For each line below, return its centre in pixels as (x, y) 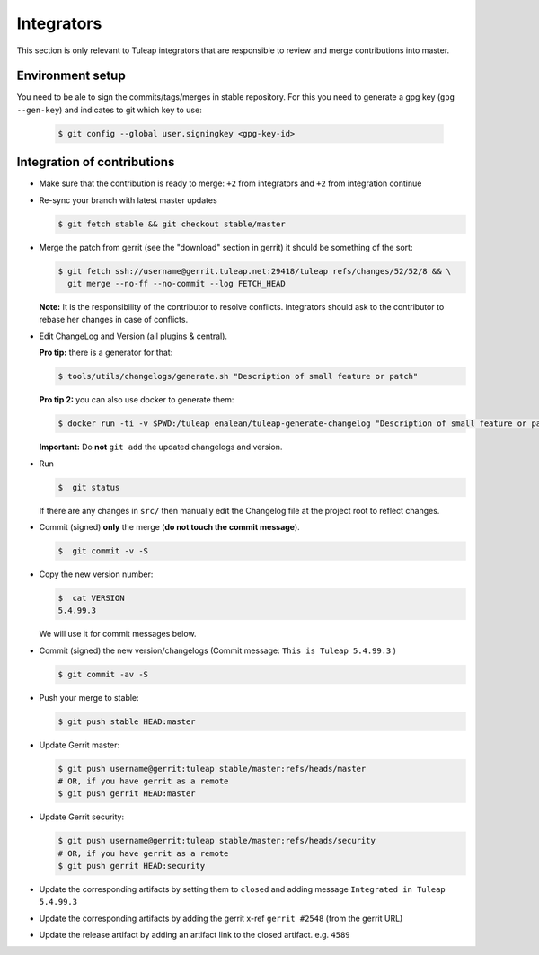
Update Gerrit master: (80, 745)
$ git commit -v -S (103, 551)
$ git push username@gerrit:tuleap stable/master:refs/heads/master (212, 769)
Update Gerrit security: (82, 817)
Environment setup (71, 76)
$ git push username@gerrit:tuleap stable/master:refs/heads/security (217, 841)
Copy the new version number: (96, 574)
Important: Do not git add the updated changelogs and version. (161, 447)
